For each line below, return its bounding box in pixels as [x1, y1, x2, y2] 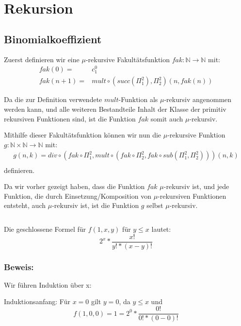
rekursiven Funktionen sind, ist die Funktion [4, 113, 136, 123]
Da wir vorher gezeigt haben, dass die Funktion [4, 181, 145, 191]
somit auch [150, 113, 183, 123]
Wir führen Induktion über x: [4, 280, 92, 290]
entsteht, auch [4, 200, 46, 210]
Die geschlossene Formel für [4, 224, 86, 234]
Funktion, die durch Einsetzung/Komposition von [4, 190, 151, 201]
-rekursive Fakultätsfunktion [85, 54, 170, 64]
